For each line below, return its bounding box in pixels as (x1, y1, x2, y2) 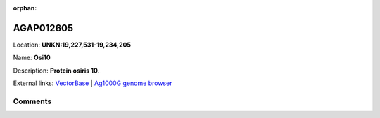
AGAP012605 (13, 22, 74, 34)
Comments (13, 96, 52, 106)
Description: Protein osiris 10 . (13, 66, 100, 75)
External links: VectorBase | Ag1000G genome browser (13, 79, 172, 87)
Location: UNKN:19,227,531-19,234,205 (13, 40, 132, 49)
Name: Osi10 (13, 53, 51, 62)
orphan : (13, 4, 37, 12)
